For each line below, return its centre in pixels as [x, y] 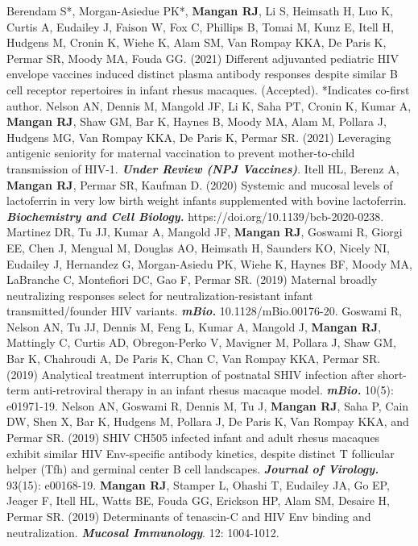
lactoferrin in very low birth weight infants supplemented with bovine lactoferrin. [207, 200]
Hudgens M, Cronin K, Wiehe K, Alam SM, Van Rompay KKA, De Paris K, [197, 42]
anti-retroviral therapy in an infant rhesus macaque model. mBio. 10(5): [213, 390]
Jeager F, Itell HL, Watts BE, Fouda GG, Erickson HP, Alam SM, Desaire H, [198, 500]
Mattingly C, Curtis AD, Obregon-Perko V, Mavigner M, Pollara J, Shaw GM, [201, 342]
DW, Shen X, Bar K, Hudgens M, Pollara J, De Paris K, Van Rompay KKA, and [208, 421]
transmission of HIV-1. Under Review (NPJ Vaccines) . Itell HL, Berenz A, [203, 168]
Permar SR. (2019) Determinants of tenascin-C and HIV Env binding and [189, 516]
